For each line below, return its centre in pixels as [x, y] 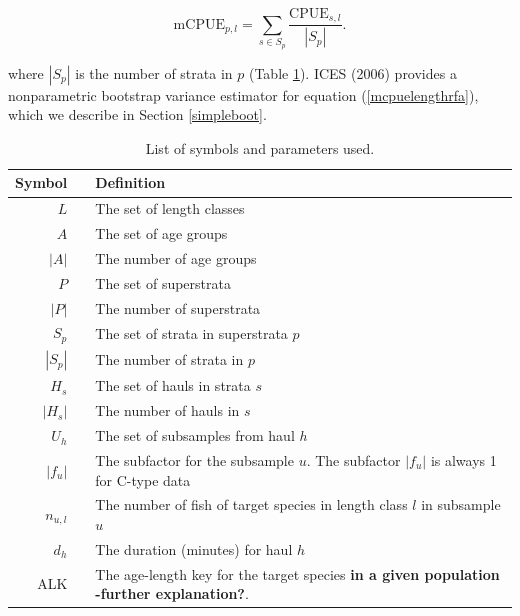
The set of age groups [161, 233]
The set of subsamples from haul [195, 435]
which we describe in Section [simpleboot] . [137, 114]
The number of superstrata [178, 307]
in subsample [461, 504]
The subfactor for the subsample [194, 459]
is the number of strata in [154, 72]
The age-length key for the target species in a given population [297, 573]
